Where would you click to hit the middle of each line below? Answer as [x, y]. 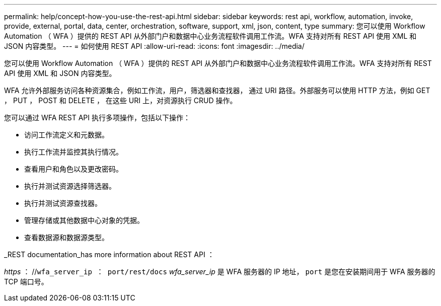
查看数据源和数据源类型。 [66, 237]
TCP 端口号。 [26, 282]
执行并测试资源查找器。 [63, 203]
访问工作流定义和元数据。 [66, 135]
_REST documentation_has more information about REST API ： [109, 254]
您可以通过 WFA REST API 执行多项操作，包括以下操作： [97, 118]
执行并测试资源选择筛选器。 [70, 186]
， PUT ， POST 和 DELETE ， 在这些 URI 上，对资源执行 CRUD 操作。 [121, 100]
